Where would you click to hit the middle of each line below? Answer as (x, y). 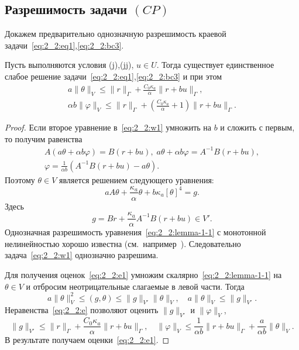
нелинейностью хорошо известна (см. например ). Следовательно (123, 243)
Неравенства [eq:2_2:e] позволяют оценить (82, 310)
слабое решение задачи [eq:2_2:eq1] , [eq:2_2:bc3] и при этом (113, 76)
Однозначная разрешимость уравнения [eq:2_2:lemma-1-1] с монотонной (135, 232)
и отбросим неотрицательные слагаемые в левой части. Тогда (135, 286)
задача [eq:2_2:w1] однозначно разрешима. (82, 255)
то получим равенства (44, 138)
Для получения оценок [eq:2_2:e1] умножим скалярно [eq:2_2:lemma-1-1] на (143, 274)
